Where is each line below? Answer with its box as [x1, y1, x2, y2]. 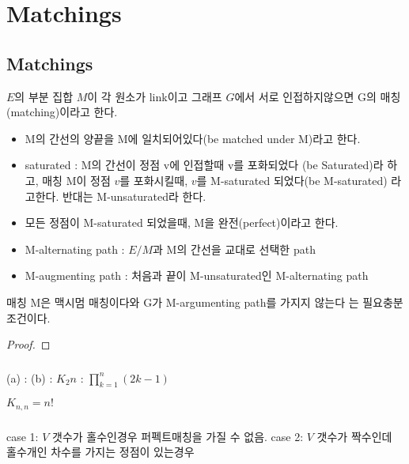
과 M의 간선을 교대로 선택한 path [153, 240, 316, 257]
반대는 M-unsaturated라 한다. [62, 187, 206, 204]
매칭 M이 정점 [42, 172, 111, 188]
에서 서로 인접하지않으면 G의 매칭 [234, 88, 401, 104]
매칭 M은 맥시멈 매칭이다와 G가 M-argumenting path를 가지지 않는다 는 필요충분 [6, 293, 403, 310]
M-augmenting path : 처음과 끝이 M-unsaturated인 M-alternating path [25, 267, 369, 284]
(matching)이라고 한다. [6, 104, 118, 120]
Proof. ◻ [6, 336, 51, 353]
